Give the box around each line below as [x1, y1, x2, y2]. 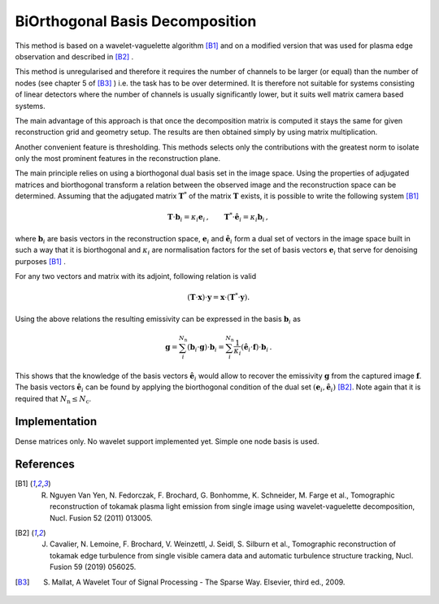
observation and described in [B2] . [15, 51, 134, 61]
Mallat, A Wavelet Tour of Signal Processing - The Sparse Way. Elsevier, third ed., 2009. [51, 577, 346, 587]
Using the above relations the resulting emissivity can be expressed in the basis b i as [15, 314, 301, 325]
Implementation [15, 415, 98, 428]
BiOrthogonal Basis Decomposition [15, 12, 257, 30]
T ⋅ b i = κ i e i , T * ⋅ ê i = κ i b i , [167, 211, 268, 224]
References [15, 458, 75, 471]
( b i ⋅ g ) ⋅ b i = [187, 342, 225, 354]
